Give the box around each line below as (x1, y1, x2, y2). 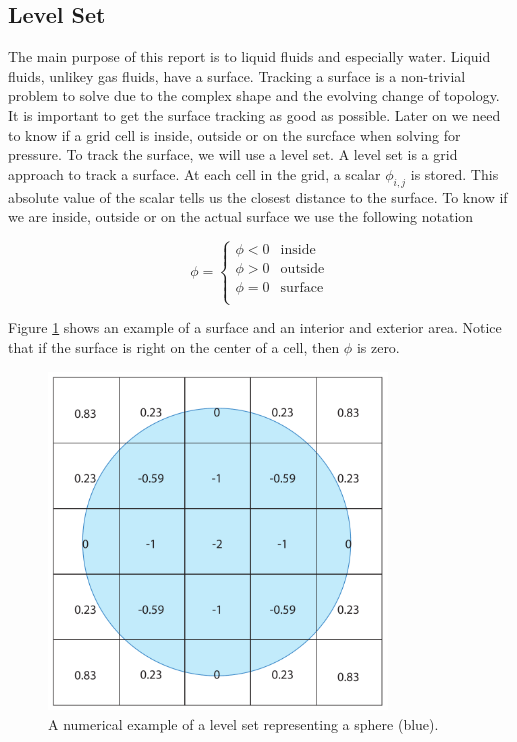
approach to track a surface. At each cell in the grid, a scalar (8, 163, 381, 184)
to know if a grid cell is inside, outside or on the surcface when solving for (8, 124, 461, 145)
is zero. (356, 336, 400, 357)
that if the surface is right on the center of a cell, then (8, 336, 340, 357)
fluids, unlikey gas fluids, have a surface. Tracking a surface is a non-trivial (8, 65, 466, 86)
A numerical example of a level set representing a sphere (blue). (48, 713, 439, 734)
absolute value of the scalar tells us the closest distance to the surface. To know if (8, 186, 508, 207)
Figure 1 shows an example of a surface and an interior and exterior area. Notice (8, 317, 502, 338)
